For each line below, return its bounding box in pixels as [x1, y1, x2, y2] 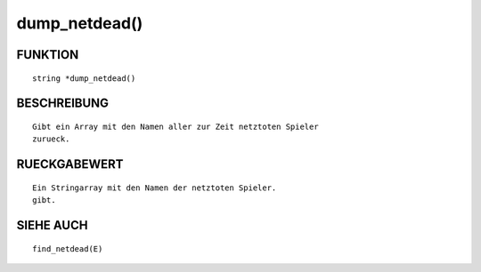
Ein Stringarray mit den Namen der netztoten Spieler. [32, 182, 277, 193]
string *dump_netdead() [32, 73, 136, 84]
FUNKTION [16, 47, 79, 62]
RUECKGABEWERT [16, 156, 124, 172]
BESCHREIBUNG [16, 96, 110, 111]
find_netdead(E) [32, 244, 103, 253]
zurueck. [32, 134, 70, 144]
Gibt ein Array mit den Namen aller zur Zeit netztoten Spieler [32, 121, 320, 132]
